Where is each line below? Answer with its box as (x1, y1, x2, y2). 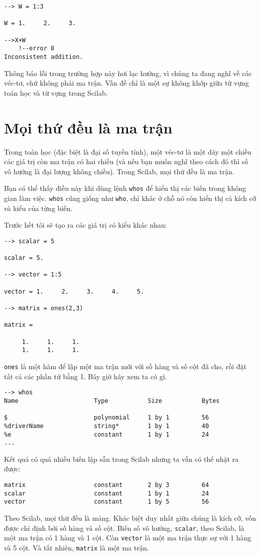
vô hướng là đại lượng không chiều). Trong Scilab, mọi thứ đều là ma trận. (4, 166, 234, 176)
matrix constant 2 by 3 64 (4, 481, 209, 489)
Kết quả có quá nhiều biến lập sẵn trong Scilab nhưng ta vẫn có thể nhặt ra (4, 453, 239, 464)
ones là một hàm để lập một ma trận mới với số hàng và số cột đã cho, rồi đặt (4, 361, 247, 371)
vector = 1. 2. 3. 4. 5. (4, 288, 145, 295)
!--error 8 (18, 45, 55, 52)
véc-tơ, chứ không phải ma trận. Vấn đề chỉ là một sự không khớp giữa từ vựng (4, 78, 249, 88)
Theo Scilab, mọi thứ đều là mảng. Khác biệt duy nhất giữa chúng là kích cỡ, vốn (4, 512, 256, 523)
